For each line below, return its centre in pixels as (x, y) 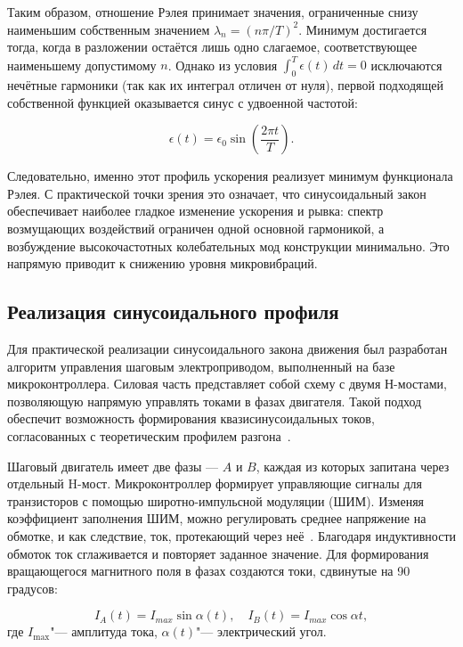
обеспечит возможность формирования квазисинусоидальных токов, (191, 418)
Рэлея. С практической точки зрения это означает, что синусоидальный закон (217, 193)
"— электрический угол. (261, 631)
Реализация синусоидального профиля (173, 311)
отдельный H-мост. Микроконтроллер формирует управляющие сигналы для (215, 483)
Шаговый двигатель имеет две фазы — (113, 466)
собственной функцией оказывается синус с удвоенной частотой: (183, 102)
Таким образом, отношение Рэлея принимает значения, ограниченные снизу (213, 12)
